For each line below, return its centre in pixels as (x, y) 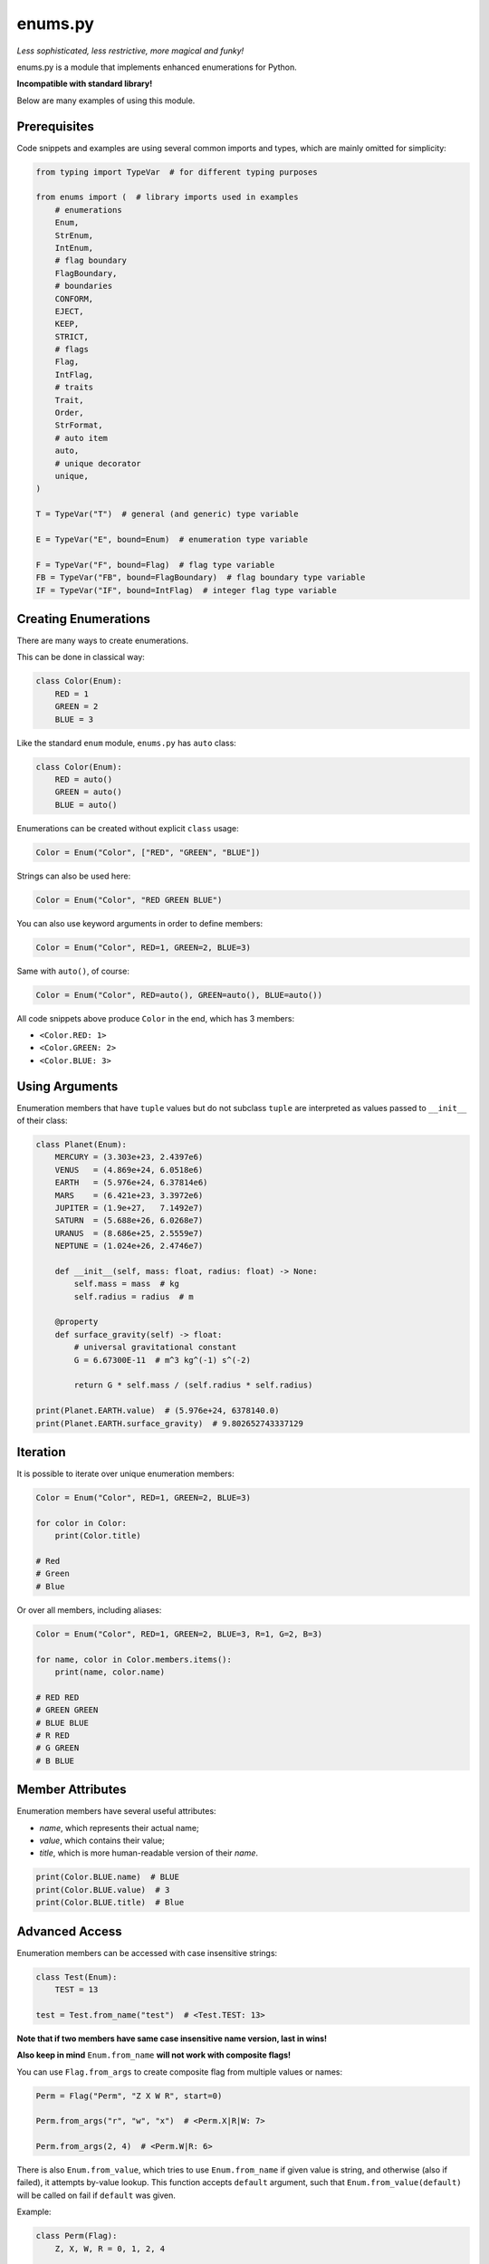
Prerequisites (55, 126)
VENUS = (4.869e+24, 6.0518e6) (129, 1170)
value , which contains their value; (102, 1840)
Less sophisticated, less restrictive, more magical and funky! (130, 51)
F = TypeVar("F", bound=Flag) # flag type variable (155, 565)
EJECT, (69, 311)
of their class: (42, 1121)
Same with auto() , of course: (73, 971)
